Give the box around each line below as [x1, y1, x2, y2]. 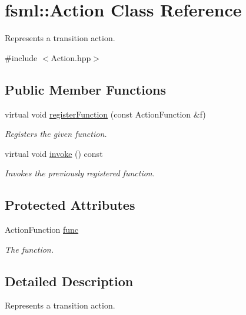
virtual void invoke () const [5, 147, 103, 159]
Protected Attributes [5, 196, 135, 214]
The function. [5, 243, 54, 255]
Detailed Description [5, 272, 134, 290]
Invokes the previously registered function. [5, 167, 155, 179]
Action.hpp [51, 51, 91, 63]
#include [5, 51, 38, 63]
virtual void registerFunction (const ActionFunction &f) [5, 108, 206, 120]
